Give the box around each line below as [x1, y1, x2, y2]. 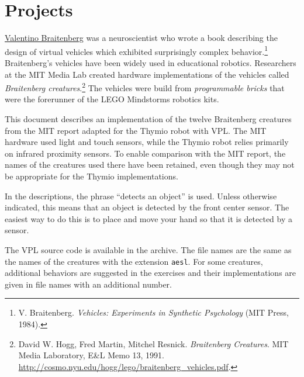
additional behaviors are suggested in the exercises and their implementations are [5, 267, 296, 279]
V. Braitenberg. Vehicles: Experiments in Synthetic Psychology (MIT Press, [18, 306, 289, 319]
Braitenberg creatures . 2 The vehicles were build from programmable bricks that [5, 80, 285, 94]
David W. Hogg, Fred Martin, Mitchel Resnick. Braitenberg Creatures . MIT [18, 337, 289, 350]
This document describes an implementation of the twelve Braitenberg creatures [5, 113, 292, 124]
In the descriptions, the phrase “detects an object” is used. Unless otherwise [5, 189, 277, 202]
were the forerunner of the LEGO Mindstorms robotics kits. [5, 93, 219, 105]
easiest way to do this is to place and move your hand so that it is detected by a [5, 212, 292, 224]
